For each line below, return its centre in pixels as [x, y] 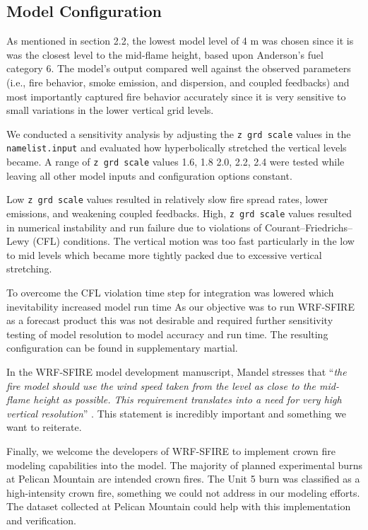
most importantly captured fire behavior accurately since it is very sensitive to [176, 96]
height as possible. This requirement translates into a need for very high [188, 399]
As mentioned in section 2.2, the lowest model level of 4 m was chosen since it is [180, 41]
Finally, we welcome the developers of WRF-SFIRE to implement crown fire [171, 450]
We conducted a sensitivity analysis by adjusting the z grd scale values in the [179, 133]
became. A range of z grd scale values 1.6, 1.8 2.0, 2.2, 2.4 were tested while [176, 162]
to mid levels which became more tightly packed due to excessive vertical [164, 254]
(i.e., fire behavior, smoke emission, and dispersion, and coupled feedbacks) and [178, 82]
